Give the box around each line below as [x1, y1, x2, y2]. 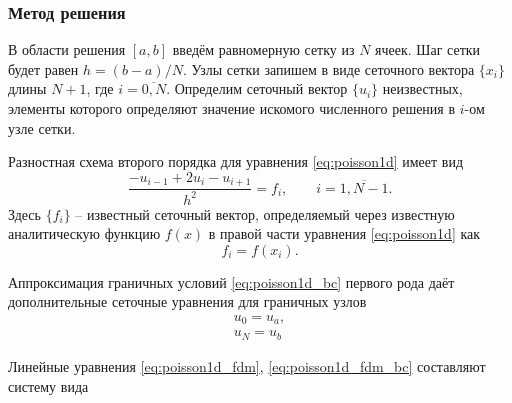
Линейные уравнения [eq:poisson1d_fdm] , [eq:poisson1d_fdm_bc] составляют [8, 355, 486, 376]
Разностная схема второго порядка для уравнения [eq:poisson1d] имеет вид [8, 151, 464, 172]
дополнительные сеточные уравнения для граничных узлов [8, 291, 367, 312]
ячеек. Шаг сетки [375, 39, 481, 60]
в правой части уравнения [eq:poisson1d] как [208, 223, 481, 244]
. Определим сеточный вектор [166, 78, 348, 99]
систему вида [8, 375, 89, 396]
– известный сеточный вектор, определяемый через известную [75, 203, 455, 224]
